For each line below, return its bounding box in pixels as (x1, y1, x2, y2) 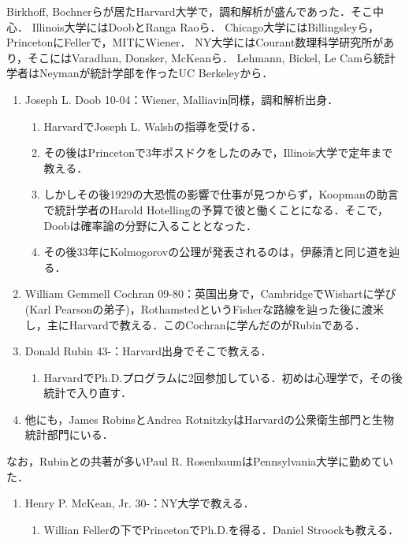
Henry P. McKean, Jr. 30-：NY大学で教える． (24, 495, 255, 511)
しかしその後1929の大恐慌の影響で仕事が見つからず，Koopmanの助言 (43, 186, 399, 202)
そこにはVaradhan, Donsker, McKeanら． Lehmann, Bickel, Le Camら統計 (28, 49, 396, 65)
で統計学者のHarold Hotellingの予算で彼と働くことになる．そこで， (43, 201, 389, 217)
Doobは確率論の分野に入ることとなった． (43, 217, 258, 233)
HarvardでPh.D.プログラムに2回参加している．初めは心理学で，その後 (43, 369, 403, 385)
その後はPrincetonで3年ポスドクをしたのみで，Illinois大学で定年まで (43, 144, 393, 161)
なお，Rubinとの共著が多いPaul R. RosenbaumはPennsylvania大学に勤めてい (6, 453, 394, 470)
